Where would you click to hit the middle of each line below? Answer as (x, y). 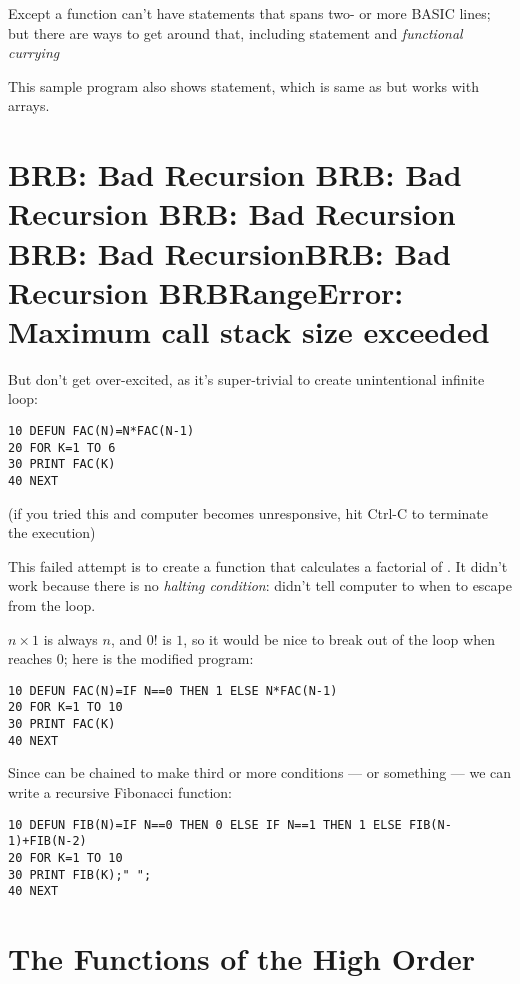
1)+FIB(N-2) (47, 841)
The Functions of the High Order (242, 958)
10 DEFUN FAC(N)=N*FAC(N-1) (101, 431)
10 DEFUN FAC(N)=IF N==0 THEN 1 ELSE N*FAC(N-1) (173, 690)
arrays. (29, 105)
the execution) (52, 532)
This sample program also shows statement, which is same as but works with (243, 85)
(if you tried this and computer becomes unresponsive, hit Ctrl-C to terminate (248, 512)
